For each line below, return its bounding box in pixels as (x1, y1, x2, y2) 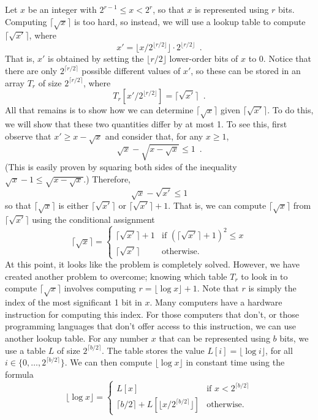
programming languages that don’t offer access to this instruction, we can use (5, 320, 297, 332)
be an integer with (28, 3, 97, 15)
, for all (265, 343, 293, 356)
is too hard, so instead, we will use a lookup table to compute (74, 15, 306, 28)
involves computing (64, 282, 136, 294)
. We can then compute (64, 356, 152, 369)
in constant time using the (186, 356, 285, 369)
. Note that (197, 282, 239, 294)
